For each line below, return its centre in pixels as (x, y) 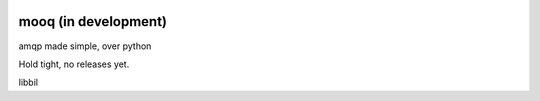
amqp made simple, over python (85, 46)
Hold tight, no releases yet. (74, 64)
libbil (28, 82)
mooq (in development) (93, 21)
